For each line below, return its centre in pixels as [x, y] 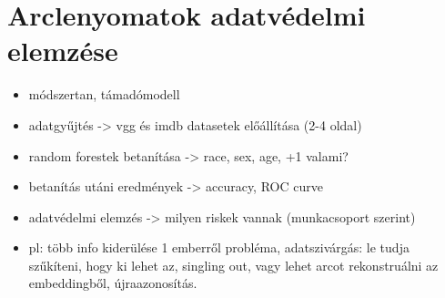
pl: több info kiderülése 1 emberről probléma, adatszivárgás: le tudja [219, 247]
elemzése [63, 51]
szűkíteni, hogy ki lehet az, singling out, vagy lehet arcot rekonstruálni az [233, 265]
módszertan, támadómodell [104, 94]
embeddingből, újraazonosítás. [113, 283]
